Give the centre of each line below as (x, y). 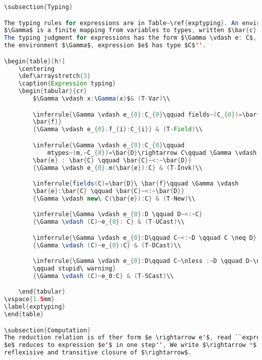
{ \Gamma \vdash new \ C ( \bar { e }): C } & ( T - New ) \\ (114, 198)
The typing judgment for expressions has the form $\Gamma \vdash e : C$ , (130, 38)
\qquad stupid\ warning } (74, 268)
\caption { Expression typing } (67, 84)
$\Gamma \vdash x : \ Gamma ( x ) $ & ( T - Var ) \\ (102, 99)
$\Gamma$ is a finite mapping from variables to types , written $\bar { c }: (132, 30)
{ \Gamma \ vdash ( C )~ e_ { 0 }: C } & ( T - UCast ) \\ (109, 222)
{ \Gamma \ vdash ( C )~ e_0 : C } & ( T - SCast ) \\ (103, 276)
